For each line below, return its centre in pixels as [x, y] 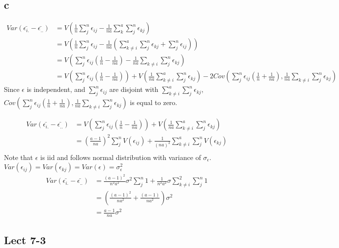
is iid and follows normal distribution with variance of [120, 157]
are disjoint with [134, 89]
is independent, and [56, 89]
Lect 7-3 [25, 239]
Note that [19, 157]
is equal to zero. [154, 102]
